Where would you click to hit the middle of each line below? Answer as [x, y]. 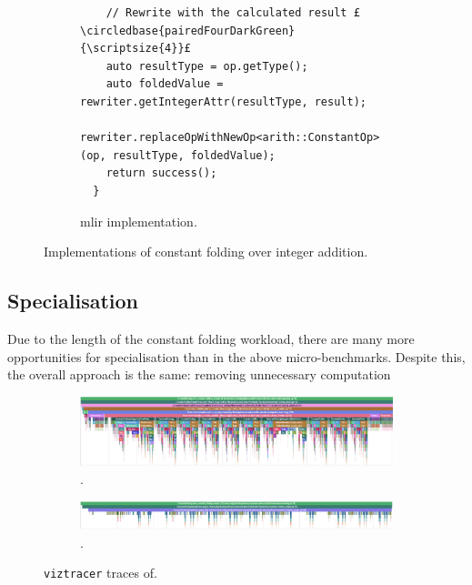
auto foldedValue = [165, 84]
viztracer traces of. [100, 573]
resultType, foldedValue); [194, 155]
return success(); [161, 173]
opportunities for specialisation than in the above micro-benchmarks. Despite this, [236, 356]
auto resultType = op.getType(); [207, 66]
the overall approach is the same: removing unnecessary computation [199, 374]
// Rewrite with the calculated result [226, 13]
